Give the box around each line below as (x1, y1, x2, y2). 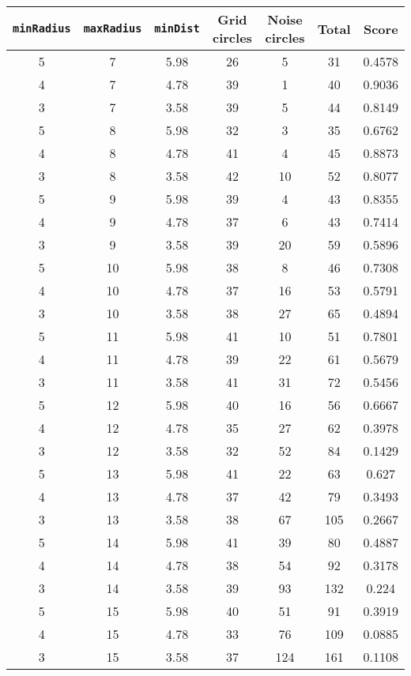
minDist (154, 22, 200, 35)
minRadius (13, 22, 71, 35)
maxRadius (83, 22, 142, 35)
